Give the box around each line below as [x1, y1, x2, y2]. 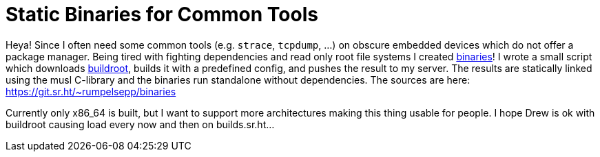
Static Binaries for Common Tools [6, 3, 318, 26]
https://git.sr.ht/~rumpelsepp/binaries [6, 85, 176, 97]
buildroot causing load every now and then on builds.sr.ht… [6, 118, 275, 130]
